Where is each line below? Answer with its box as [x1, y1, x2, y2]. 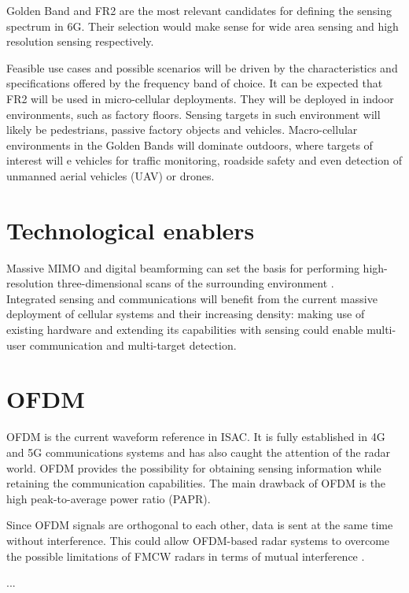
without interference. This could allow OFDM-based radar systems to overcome [6, 532, 390, 548]
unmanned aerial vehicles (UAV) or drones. [6, 167, 215, 183]
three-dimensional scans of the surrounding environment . [57, 275, 334, 291]
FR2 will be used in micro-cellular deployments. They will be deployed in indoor [6, 90, 394, 106]
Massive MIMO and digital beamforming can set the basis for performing [6, 259, 359, 276]
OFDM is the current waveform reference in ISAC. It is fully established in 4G [6, 428, 385, 445]
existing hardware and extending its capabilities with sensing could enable [6, 321, 363, 338]
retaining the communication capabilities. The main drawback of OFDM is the [6, 475, 386, 491]
